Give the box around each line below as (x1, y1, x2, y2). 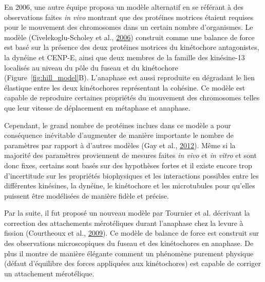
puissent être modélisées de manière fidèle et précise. (4, 190, 169, 201)
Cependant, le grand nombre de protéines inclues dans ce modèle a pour (4, 119, 231, 130)
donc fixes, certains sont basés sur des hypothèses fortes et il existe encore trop (4, 160, 252, 170)
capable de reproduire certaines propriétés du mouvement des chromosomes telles (4, 92, 260, 103)
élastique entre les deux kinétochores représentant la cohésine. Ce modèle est (4, 82, 245, 93)
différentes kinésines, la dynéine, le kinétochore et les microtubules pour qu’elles (4, 180, 255, 191)
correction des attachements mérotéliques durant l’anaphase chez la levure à (4, 217, 243, 228)
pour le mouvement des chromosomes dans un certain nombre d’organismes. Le (4, 22, 253, 32)
